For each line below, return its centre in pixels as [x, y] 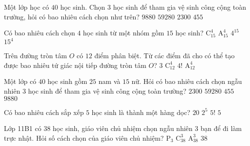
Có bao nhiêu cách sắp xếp [44, 112]
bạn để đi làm [221, 128]
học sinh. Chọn [83, 7]
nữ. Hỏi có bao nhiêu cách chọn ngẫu [187, 81]
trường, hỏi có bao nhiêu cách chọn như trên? [72, 16]
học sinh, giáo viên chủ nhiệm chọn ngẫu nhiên [123, 128]
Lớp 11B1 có [23, 128]
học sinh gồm [67, 81]
